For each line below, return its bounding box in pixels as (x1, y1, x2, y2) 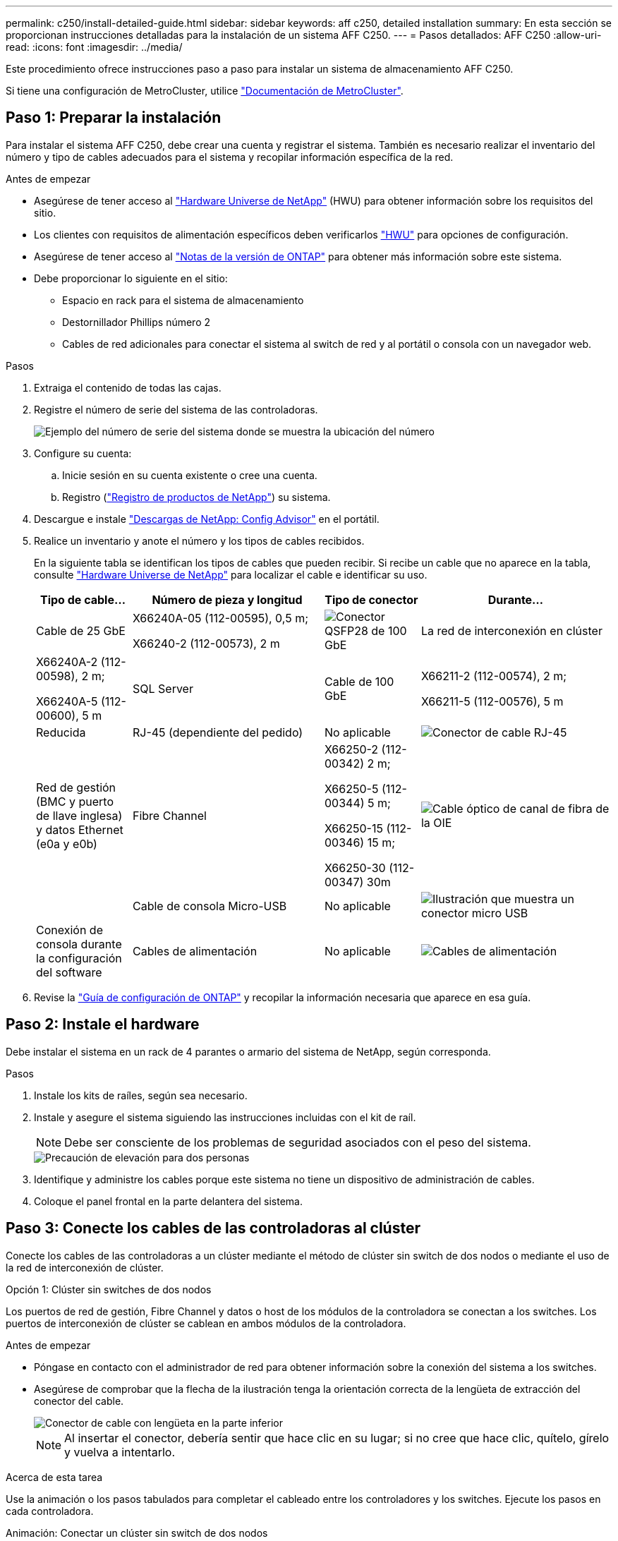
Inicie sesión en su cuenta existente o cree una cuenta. (62, 469, 317, 481)
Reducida (36, 725, 86, 739)
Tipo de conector (325, 592, 418, 607)
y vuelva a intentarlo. (64, 1444, 176, 1459)
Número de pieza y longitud (152, 592, 303, 607)
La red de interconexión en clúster (420, 623, 602, 638)
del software (36, 965, 102, 979)
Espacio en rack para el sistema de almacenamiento (62, 294, 304, 306)
